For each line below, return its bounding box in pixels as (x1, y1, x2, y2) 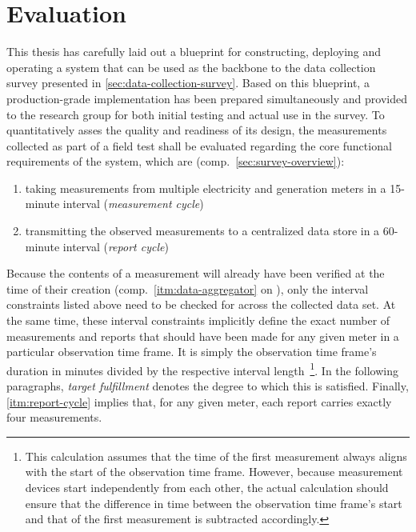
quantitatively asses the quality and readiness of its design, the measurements (6, 122, 387, 138)
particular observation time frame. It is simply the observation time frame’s (6, 343, 377, 360)
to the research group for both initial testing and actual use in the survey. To (6, 106, 385, 122)
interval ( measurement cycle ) (62, 195, 204, 212)
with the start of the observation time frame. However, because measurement (25, 463, 403, 480)
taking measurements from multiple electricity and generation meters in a (25, 179, 386, 196)
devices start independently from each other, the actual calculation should (25, 479, 389, 496)
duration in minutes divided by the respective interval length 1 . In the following (6, 359, 398, 378)
